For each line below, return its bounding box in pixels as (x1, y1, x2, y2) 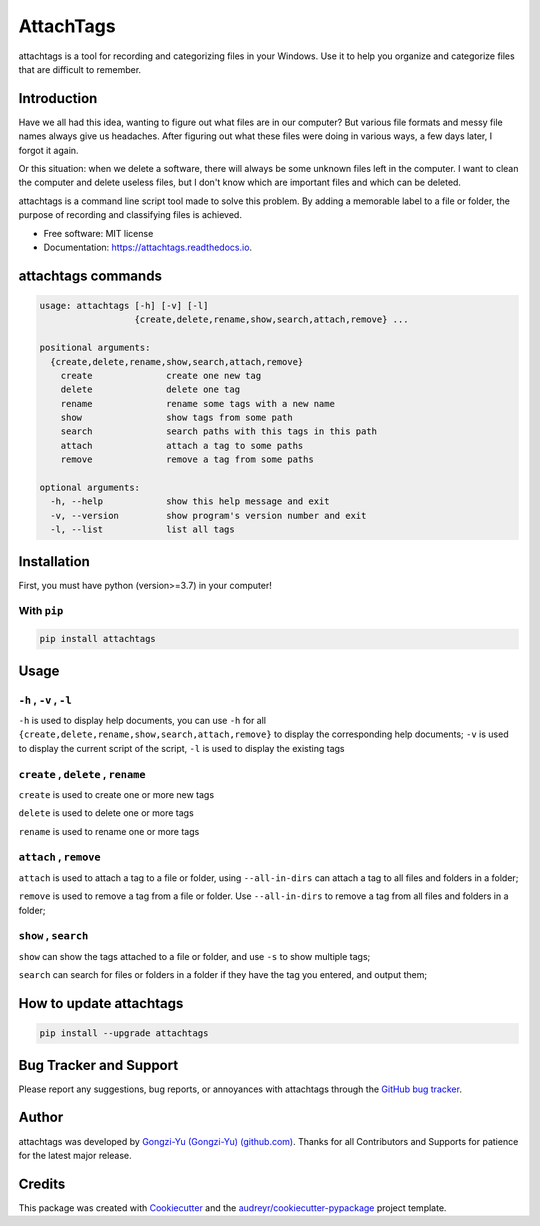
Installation (18, 553, 90, 570)
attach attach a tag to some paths (60, 440, 304, 451)
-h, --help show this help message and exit (50, 496, 330, 507)
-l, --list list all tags (50, 524, 235, 535)
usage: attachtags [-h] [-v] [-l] (39, 300, 209, 311)
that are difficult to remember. (18, 63, 142, 75)
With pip (18, 604, 64, 618)
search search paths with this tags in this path (60, 426, 378, 437)
